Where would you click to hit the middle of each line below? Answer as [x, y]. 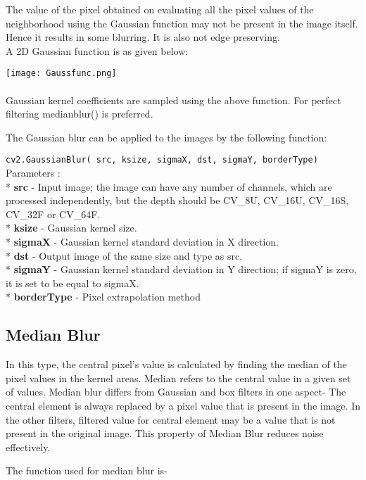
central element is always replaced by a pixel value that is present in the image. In [183, 405]
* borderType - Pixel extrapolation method [103, 297]
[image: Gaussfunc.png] [61, 74]
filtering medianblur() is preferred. [80, 114]
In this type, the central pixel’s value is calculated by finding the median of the [176, 364]
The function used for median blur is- [87, 470]
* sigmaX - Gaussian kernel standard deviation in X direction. [142, 242]
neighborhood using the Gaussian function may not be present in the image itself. [182, 23]
